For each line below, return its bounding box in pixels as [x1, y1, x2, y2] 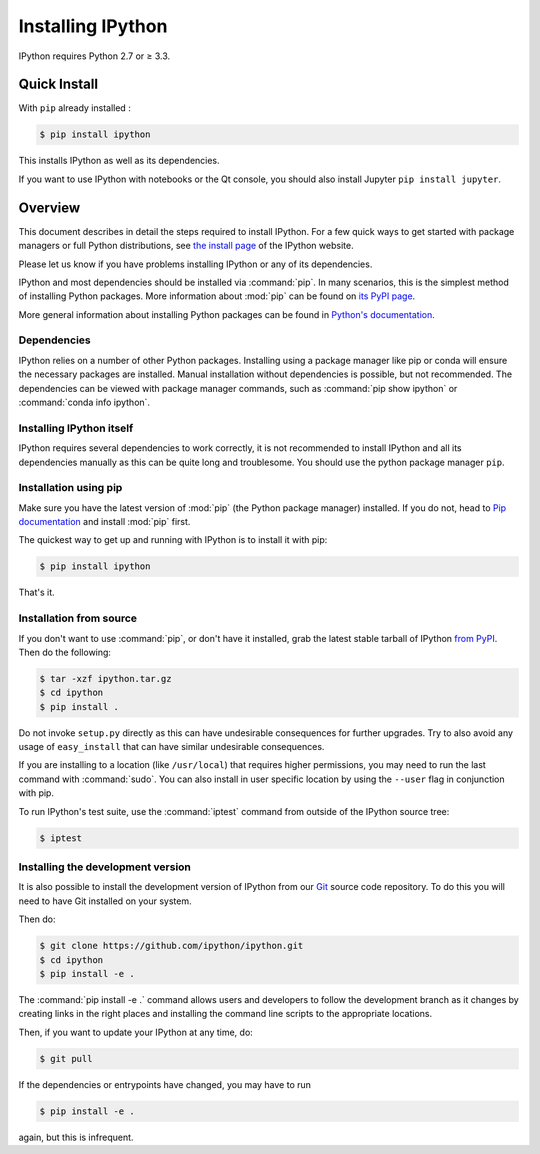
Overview [18, 199, 81, 216]
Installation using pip [18, 481, 123, 495]
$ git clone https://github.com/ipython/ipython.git [39, 940, 304, 952]
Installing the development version [18, 860, 192, 874]
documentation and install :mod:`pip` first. [18, 516, 191, 528]
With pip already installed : [18, 102, 132, 114]
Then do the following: [18, 646, 112, 658]
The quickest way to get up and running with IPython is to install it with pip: [18, 534, 328, 546]
